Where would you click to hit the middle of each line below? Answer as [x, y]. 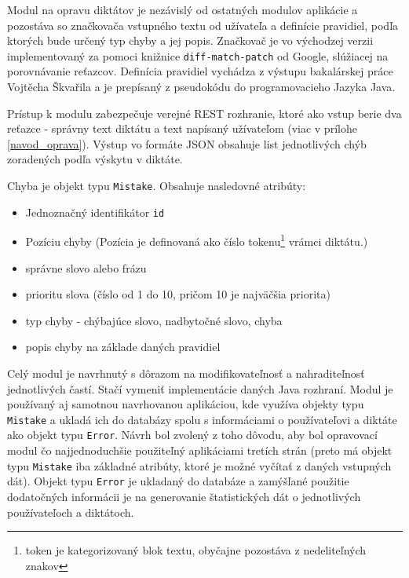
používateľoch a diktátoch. [71, 512]
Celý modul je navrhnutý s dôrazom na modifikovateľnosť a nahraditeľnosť [186, 373]
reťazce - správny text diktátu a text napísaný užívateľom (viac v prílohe [182, 128]
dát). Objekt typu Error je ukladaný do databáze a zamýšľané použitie [178, 481]
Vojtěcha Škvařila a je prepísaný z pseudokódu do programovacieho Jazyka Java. [201, 87]
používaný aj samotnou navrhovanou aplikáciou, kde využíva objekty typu [186, 404]
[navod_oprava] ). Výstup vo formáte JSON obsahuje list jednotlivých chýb [187, 143]
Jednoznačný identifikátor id [95, 212]
